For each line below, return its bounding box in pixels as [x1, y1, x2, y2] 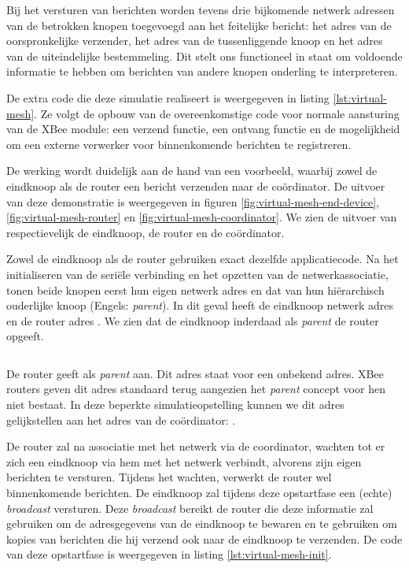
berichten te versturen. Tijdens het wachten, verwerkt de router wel [6, 469, 332, 485]
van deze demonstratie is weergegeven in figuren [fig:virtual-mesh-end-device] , [6, 193, 380, 210]
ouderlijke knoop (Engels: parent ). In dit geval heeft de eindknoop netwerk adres [6, 297, 394, 314]
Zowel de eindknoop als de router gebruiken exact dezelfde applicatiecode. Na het [6, 251, 399, 267]
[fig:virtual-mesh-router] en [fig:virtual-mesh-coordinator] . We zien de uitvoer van [6, 209, 397, 225]
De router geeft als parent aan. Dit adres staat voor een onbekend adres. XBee [6, 365, 384, 381]
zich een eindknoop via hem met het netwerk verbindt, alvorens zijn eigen [6, 453, 362, 470]
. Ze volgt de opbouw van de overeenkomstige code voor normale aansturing [34, 105, 400, 121]
